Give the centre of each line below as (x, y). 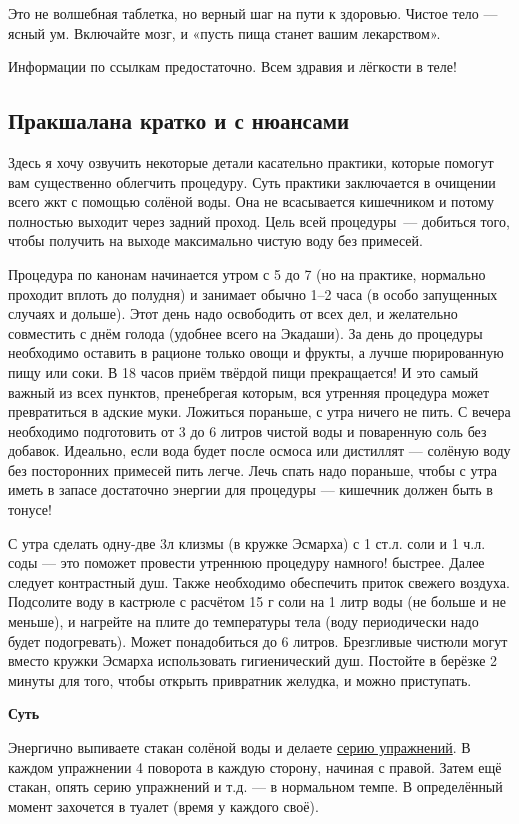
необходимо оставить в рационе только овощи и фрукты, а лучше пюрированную (256, 352)
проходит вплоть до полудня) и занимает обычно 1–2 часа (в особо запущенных (253, 293)
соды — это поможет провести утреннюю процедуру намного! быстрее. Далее (246, 562)
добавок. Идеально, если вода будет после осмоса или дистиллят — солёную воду (259, 450)
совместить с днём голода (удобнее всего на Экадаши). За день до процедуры (245, 332)
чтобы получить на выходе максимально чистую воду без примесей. (215, 240)
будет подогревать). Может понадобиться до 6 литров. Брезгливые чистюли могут (258, 640)
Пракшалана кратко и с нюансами (179, 120)
